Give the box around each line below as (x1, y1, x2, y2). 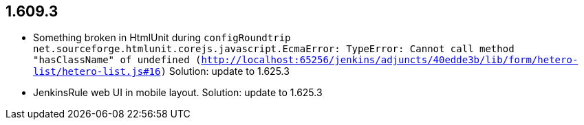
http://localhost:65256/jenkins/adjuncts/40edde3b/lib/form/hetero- (201, 54, 578, 66)
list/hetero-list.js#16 (33, 66, 161, 78)
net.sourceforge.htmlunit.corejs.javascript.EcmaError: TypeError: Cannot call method (33, 43, 515, 55)
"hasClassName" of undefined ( (33, 54, 202, 66)
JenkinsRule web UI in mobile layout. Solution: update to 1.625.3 (33, 87, 323, 99)
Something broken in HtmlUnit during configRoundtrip (33, 32, 291, 44)
